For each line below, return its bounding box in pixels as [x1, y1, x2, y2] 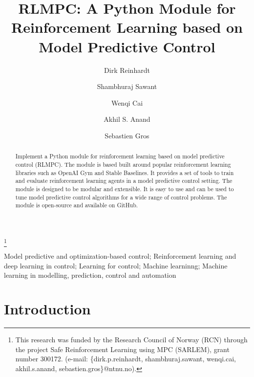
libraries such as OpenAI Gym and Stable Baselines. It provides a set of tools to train [15, 168, 234, 177]
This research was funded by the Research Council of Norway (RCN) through [15, 334, 248, 345]
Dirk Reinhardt [104, 65, 150, 75]
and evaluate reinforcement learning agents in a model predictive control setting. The [15, 177, 233, 185]
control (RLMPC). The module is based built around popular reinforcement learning [15, 160, 231, 168]
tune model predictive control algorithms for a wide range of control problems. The [15, 193, 227, 201]
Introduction [4, 299, 91, 319]
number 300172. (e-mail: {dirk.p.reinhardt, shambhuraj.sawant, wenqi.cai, [15, 354, 236, 364]
